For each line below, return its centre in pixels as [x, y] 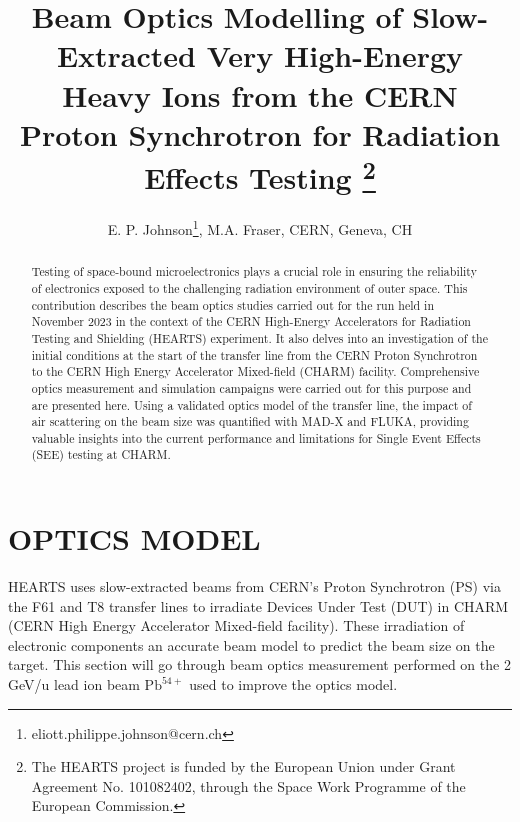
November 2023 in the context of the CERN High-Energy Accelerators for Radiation [251, 321]
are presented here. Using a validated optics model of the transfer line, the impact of [251, 404]
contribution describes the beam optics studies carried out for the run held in [232, 304]
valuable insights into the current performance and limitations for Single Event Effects [256, 437]
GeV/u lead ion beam [74, 684]
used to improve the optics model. [293, 684]
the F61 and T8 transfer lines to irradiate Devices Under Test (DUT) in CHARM [258, 605]
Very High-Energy [335, 55]
